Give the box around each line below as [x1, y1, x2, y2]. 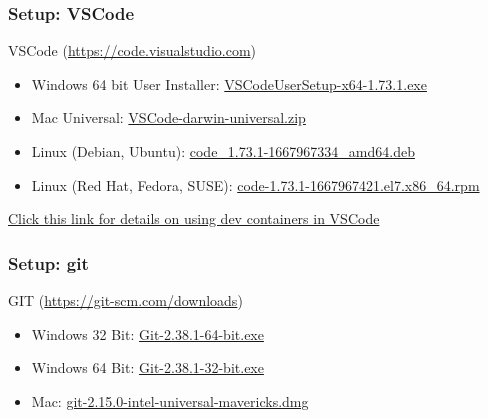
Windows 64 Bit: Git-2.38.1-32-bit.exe [31, 357, 264, 378]
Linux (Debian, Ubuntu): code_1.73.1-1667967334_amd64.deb [31, 141, 415, 161]
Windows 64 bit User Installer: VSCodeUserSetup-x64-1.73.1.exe [31, 73, 427, 94]
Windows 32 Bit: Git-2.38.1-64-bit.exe [31, 323, 264, 344]
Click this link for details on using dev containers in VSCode [8, 208, 380, 229]
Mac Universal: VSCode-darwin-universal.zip [31, 107, 306, 128]
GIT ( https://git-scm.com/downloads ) [8, 290, 243, 310]
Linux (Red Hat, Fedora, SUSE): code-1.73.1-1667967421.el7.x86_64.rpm [31, 174, 480, 195]
